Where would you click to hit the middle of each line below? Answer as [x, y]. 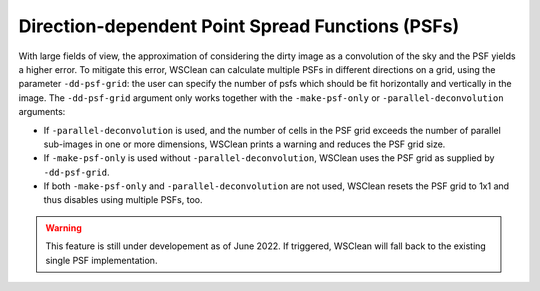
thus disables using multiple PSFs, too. [123, 200]
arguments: [42, 112]
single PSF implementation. [101, 260]
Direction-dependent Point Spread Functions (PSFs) [239, 26]
